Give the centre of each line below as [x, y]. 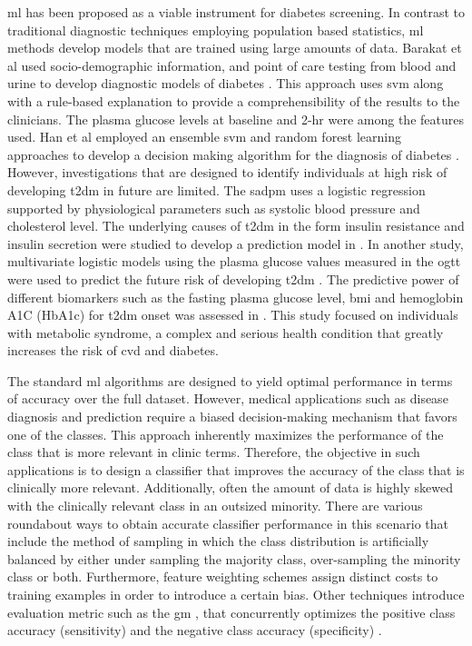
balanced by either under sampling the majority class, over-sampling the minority [234, 558]
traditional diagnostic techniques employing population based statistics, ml [216, 30]
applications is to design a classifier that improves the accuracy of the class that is [236, 469]
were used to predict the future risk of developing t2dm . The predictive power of [233, 278]
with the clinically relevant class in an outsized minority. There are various [215, 506]
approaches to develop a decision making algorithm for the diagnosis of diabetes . [233, 154]
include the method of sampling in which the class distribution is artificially [218, 541]
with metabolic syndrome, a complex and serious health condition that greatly [226, 332]
